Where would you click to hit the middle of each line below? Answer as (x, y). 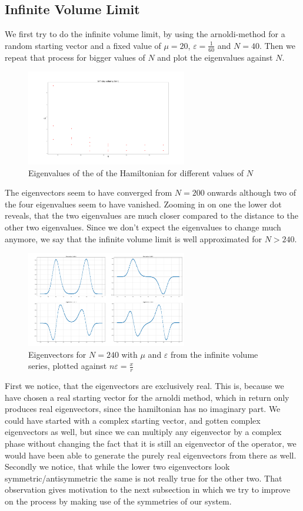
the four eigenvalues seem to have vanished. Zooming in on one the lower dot (143, 204)
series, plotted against (68, 366)
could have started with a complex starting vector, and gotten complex (133, 420)
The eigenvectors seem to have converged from (89, 192)
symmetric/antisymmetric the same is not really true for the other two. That (144, 478)
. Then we (277, 45)
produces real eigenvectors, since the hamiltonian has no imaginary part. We (143, 409)
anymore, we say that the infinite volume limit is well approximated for (133, 238)
